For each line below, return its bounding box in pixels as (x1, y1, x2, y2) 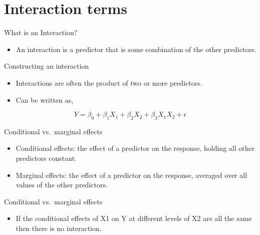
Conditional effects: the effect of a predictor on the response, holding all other (16, 143, 255, 153)
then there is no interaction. (16, 223, 102, 233)
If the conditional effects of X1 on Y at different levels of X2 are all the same (16, 213, 252, 223)
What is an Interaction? (4, 27, 78, 38)
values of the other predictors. (16, 179, 108, 190)
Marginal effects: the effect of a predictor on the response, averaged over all (16, 169, 247, 180)
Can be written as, (16, 94, 73, 105)
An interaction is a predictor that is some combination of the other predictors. (16, 44, 256, 54)
